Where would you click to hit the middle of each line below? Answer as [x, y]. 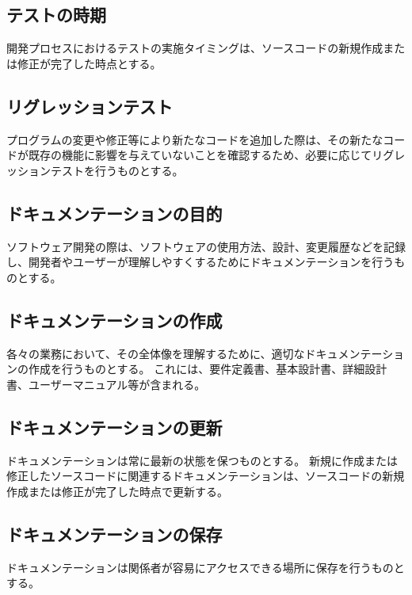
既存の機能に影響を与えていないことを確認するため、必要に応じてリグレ [217, 155]
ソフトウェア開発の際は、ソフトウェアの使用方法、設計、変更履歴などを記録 [206, 246]
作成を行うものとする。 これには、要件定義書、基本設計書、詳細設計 [208, 369]
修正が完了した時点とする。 [89, 63]
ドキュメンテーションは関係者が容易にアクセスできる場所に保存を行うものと [206, 567]
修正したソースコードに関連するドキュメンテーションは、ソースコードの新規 [206, 476]
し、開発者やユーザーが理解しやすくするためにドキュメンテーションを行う [200, 262]
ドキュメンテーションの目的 [114, 213]
